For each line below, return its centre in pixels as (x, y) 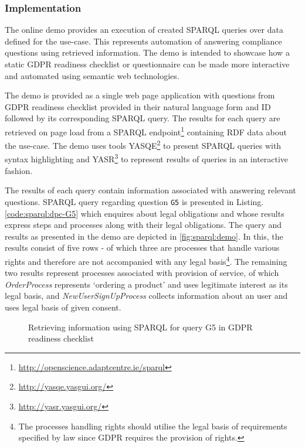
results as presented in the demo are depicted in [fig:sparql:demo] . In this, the (144, 236)
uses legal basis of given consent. (63, 307)
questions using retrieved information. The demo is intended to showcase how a (147, 52)
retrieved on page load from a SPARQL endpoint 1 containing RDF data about (146, 131)
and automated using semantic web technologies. (92, 75)
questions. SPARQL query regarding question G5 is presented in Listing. (134, 201)
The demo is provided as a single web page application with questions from (140, 95)
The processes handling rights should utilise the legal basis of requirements (153, 426)
